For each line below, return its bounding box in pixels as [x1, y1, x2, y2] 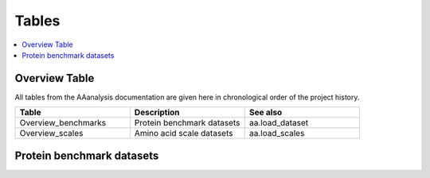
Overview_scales [19, 128, 84, 139]
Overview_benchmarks [19, 118, 107, 129]
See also [248, 107, 283, 118]
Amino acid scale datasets [134, 128, 233, 139]
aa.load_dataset [248, 118, 309, 129]
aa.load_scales [248, 128, 305, 139]
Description [134, 107, 180, 118]
